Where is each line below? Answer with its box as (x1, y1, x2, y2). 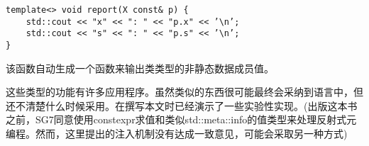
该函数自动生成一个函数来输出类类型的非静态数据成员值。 (6, 60, 274, 75)
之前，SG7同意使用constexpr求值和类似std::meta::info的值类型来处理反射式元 (6, 112, 357, 127)
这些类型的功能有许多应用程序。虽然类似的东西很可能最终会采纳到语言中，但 (6, 84, 363, 99)
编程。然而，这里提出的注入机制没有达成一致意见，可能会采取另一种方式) (6, 126, 348, 140)
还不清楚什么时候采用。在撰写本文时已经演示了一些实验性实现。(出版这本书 (6, 98, 358, 113)
